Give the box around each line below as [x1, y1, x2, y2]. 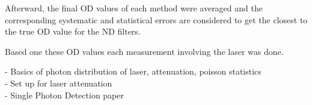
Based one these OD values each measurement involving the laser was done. [5, 45, 284, 57]
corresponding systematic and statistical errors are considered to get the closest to [5, 13, 308, 26]
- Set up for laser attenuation [5, 76, 112, 89]
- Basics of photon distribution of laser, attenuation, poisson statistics [5, 65, 262, 78]
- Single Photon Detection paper [5, 88, 124, 101]
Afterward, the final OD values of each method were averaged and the [5, 2, 263, 14]
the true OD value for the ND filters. [5, 25, 141, 38]
